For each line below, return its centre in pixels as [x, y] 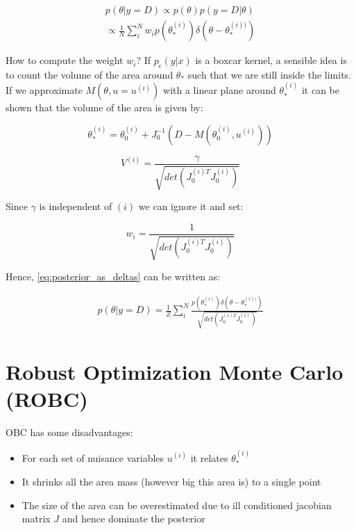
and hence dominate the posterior [134, 519]
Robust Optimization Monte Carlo [175, 372]
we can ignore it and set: [191, 206]
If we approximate [44, 90]
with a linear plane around [220, 90]
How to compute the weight [65, 60]
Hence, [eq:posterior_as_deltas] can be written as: [113, 276]
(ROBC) [47, 399]
